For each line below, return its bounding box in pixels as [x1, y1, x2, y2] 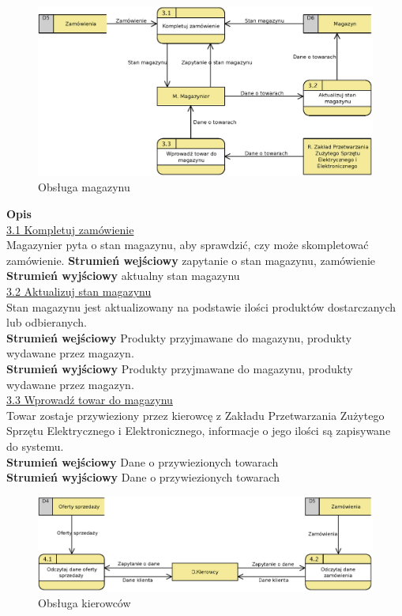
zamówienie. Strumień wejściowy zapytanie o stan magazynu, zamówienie [6, 251, 376, 268]
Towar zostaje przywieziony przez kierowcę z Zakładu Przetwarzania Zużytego [6, 406, 385, 423]
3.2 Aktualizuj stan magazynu [6, 283, 152, 300]
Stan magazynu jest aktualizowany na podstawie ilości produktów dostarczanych [6, 298, 396, 315]
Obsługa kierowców [38, 594, 131, 610]
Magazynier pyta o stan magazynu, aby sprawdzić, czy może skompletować [6, 236, 369, 253]
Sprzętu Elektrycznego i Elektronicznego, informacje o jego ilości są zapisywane [6, 422, 391, 439]
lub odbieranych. [6, 314, 87, 331]
